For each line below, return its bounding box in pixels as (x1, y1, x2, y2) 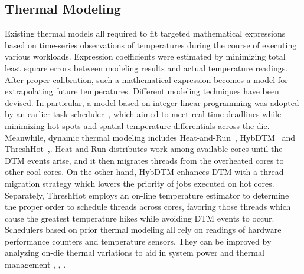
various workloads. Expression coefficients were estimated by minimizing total (5, 50, 286, 62)
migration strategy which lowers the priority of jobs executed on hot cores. (5, 177, 274, 189)
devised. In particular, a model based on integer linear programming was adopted (5, 96, 299, 108)
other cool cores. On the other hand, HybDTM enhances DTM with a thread (5, 166, 284, 178)
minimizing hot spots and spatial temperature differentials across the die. (5, 119, 270, 131)
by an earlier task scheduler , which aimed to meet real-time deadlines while (5, 108, 282, 120)
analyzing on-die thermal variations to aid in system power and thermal (5, 246, 264, 259)
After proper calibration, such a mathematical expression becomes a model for (5, 73, 288, 85)
